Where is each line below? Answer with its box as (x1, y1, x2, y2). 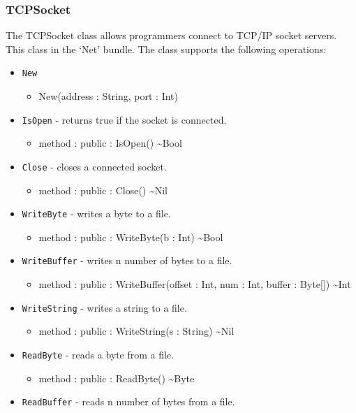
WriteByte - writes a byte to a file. (22, 206, 171, 221)
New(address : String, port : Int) (38, 89, 178, 103)
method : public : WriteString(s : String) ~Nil (38, 324, 235, 338)
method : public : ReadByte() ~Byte (38, 370, 195, 385)
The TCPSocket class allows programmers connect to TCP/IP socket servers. (6, 28, 337, 43)
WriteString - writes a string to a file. (22, 300, 187, 314)
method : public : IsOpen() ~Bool (38, 136, 182, 150)
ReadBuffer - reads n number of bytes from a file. (22, 394, 235, 409)
